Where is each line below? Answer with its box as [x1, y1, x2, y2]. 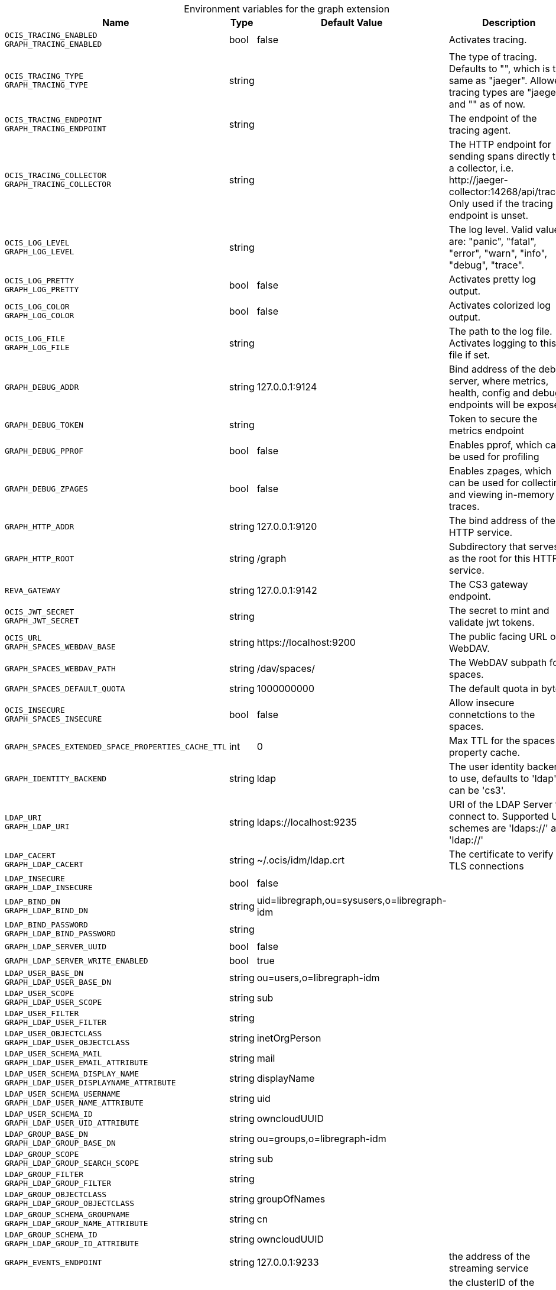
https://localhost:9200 [256, 636, 356, 648]
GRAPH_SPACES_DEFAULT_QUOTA [5, 684, 125, 693]
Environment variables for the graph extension [184, 3, 390, 15]
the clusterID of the [448, 1276, 535, 1288]
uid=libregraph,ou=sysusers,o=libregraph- [256, 894, 447, 906]
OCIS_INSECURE [5, 706, 65, 714]
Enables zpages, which [448, 465, 552, 477]
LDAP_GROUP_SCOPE [5, 1150, 79, 1159]
